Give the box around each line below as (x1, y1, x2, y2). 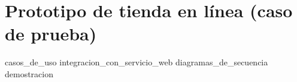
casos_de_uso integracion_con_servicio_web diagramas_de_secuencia (5, 56, 268, 68)
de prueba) (5, 21, 97, 46)
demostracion (5, 67, 54, 80)
